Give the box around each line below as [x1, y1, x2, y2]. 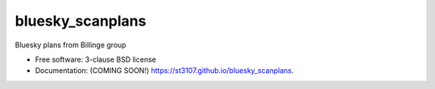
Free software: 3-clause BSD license [35, 55, 156, 64]
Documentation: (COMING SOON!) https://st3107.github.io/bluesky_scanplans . [35, 66, 294, 75]
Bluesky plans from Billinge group [14, 40, 126, 50]
